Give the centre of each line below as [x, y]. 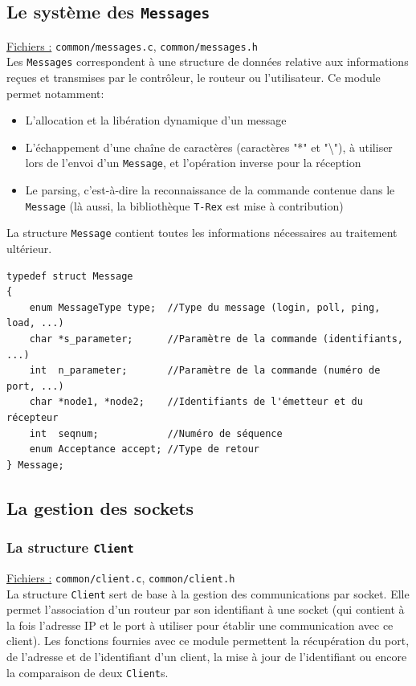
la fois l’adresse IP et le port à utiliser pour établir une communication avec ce [200, 625]
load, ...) [35, 323]
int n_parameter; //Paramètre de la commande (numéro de [205, 371]
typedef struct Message [70, 276]
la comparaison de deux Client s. [88, 672]
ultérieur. [29, 249]
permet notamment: [55, 93]
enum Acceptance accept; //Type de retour [144, 449]
